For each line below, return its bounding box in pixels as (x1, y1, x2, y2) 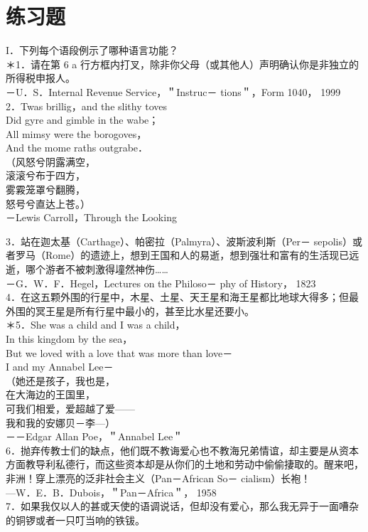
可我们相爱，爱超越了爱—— (6, 400, 135, 415)
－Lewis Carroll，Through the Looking (6, 210, 177, 225)
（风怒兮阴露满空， (6, 154, 95, 169)
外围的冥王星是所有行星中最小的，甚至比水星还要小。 (6, 303, 254, 318)
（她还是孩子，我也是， (6, 373, 115, 388)
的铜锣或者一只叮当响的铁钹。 (6, 512, 145, 527)
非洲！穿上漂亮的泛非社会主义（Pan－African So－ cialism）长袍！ (6, 470, 311, 485)
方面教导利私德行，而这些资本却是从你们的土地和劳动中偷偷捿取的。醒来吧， (6, 457, 364, 472)
